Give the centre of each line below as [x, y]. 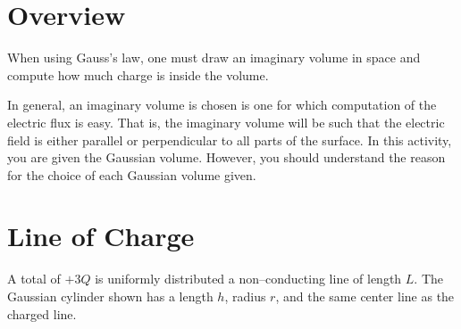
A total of [34, 279]
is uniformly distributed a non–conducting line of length [248, 279]
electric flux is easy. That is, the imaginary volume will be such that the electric [226, 122]
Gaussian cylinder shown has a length [110, 296]
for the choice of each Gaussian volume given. [132, 174]
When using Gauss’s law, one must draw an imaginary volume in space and [214, 58]
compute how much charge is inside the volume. [138, 74]
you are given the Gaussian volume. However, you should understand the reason [226, 157]
